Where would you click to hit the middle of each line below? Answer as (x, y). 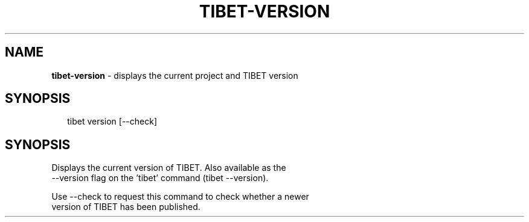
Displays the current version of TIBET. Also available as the (169, 168)
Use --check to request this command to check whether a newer (180, 197)
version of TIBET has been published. (126, 207)
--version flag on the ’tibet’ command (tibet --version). (160, 178)
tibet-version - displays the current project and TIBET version (175, 75)
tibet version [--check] (112, 122)
